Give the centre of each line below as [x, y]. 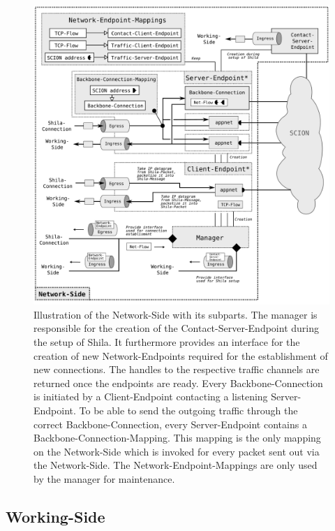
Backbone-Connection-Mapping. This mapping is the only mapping [177, 438]
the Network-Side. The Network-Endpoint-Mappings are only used [176, 465]
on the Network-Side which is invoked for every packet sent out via [177, 451]
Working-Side [55, 516]
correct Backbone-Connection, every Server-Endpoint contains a [170, 424]
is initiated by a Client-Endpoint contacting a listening [151, 397]
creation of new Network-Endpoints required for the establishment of [181, 355]
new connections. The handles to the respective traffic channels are [177, 369]
